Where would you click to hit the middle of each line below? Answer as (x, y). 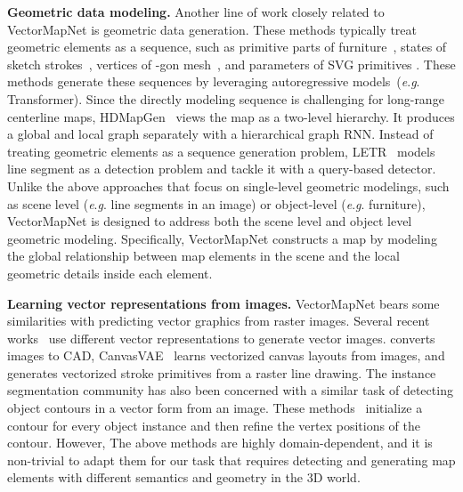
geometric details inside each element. (110, 273)
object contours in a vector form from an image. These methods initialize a (215, 408)
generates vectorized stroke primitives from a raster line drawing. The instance (222, 372)
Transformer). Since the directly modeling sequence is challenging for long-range (226, 98)
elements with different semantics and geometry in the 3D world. (184, 477)
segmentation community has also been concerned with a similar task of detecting (230, 390)
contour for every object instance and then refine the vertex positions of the (214, 425)
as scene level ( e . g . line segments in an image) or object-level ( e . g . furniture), (216, 203)
